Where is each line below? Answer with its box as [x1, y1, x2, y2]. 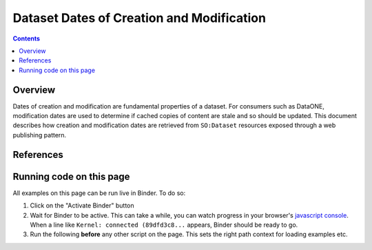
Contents [12, 34, 41, 43]
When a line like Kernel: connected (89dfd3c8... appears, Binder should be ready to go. [30, 220, 298, 229]
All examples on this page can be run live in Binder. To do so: [12, 189, 186, 197]
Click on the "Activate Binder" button [30, 201, 134, 209]
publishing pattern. [12, 130, 67, 139]
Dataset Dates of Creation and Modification [12, 10, 267, 25]
